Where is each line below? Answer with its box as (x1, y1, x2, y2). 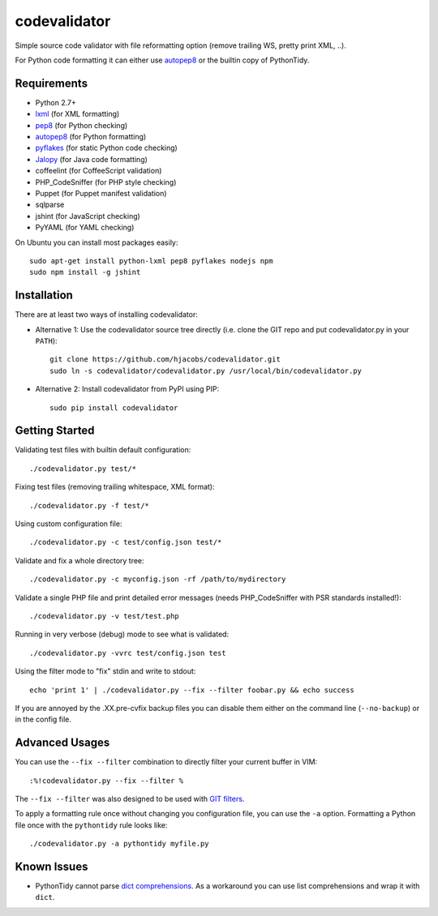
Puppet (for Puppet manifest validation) (35, 188, 167, 198)
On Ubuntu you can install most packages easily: (15, 238, 178, 247)
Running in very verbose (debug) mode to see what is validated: (15, 629, 230, 640)
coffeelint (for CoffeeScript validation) (35, 166, 162, 176)
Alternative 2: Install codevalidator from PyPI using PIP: (35, 384, 219, 394)
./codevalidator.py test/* (29, 464, 137, 473)
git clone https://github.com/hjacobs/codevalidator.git (49, 355, 281, 364)
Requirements (15, 76, 88, 90)
